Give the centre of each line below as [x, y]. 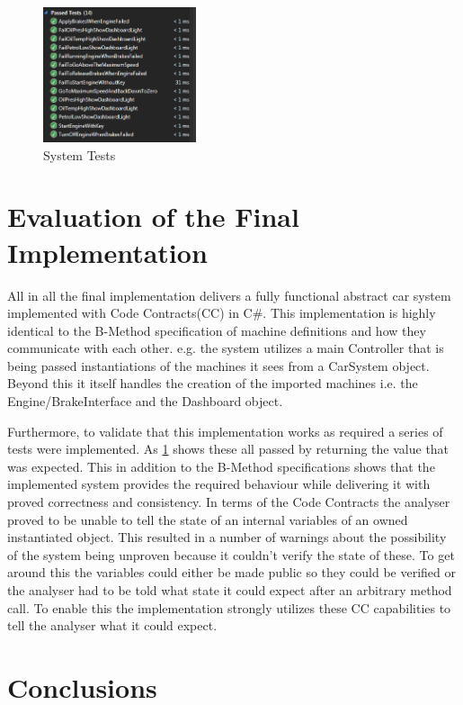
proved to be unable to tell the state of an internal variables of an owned [208, 519]
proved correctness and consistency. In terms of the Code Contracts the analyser [229, 502]
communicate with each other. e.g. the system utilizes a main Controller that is [226, 348]
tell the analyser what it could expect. [112, 625]
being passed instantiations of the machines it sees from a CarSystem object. [218, 365]
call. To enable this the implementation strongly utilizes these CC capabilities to [229, 607]
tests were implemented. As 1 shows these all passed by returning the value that [228, 449]
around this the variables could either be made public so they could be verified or [231, 572]
